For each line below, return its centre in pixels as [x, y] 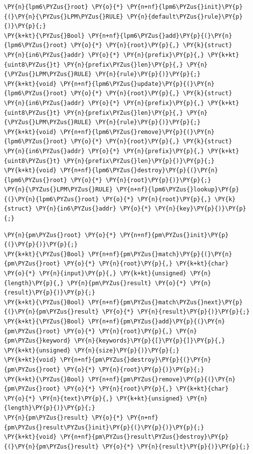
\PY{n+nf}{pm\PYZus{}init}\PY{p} [174, 235]
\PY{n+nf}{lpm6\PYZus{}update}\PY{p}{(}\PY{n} [137, 84]
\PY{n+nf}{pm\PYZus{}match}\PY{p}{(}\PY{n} [160, 254]
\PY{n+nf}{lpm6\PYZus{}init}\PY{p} [185, 7]
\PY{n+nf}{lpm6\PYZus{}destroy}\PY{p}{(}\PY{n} [139, 171]
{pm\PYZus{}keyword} [38, 341]
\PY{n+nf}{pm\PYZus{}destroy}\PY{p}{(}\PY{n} [136, 360]
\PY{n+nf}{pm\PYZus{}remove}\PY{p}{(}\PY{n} [162, 379]
